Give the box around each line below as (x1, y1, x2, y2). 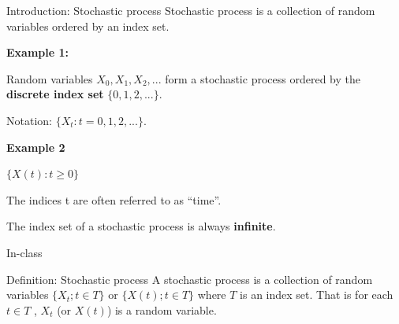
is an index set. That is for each (240, 286, 393, 303)
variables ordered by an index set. (6, 17, 170, 34)
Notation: (6, 112, 52, 128)
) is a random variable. (106, 301, 217, 318)
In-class (6, 244, 43, 260)
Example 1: (6, 44, 69, 61)
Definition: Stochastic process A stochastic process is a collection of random (6, 271, 373, 287)
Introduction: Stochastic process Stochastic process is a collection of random (6, 2, 375, 18)
